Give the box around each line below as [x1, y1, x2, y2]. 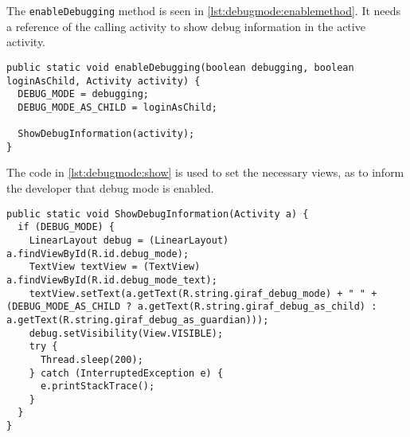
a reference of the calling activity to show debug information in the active [6, 18, 365, 34]
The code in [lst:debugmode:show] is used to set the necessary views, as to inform [6, 164, 404, 181]
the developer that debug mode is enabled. [6, 180, 214, 197]
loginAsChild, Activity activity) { [6, 75, 201, 87]
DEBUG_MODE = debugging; [18, 88, 149, 100]
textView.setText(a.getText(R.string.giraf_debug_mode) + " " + [29, 287, 377, 299]
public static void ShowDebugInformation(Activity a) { [6, 208, 309, 220]
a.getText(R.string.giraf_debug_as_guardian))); [6, 314, 269, 326]
